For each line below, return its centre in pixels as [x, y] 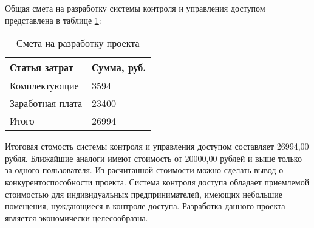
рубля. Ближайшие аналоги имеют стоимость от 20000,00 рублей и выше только [153, 158]
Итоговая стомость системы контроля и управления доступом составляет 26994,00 [157, 146]
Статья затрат [42, 67]
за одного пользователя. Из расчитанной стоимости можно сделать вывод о [144, 170]
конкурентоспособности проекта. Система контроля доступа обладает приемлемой [157, 181]
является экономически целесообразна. [77, 217]
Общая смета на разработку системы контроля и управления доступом [135, 8]
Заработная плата [46, 103]
